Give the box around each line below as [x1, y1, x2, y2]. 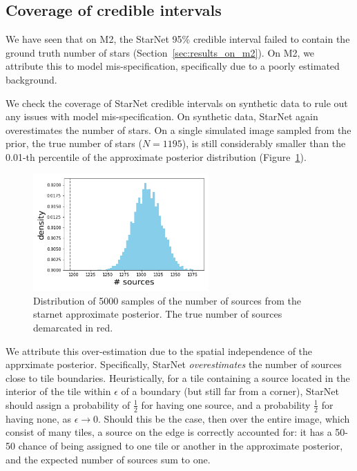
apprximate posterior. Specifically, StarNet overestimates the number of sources [6, 357, 342, 372]
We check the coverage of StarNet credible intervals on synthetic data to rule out [6, 95, 348, 110]
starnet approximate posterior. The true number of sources [33, 307, 282, 321]
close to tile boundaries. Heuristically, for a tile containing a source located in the [6, 370, 350, 385]
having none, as [6, 411, 71, 425]
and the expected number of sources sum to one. [6, 452, 211, 466]
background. [6, 72, 57, 86]
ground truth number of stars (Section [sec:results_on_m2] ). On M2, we [6, 45, 315, 59]
